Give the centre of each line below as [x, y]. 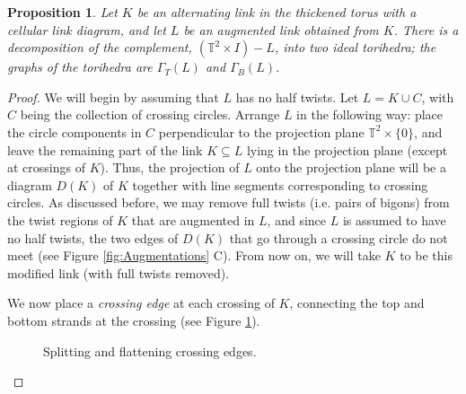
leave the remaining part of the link [105, 149]
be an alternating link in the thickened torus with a [277, 12]
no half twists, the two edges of [93, 237]
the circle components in [75, 131]
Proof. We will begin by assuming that [113, 96]
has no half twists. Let [297, 96]
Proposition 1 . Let [62, 12]
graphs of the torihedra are [80, 67]
